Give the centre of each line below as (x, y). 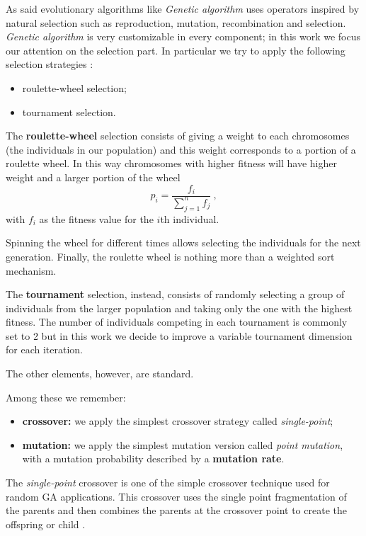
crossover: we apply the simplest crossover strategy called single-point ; (178, 421)
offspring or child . (46, 524)
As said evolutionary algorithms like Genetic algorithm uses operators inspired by (183, 8)
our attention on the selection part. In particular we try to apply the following (176, 50)
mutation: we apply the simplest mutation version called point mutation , (183, 444)
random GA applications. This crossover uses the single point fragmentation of (176, 496)
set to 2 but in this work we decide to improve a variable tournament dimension (179, 335)
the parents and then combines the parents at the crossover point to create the (176, 510)
